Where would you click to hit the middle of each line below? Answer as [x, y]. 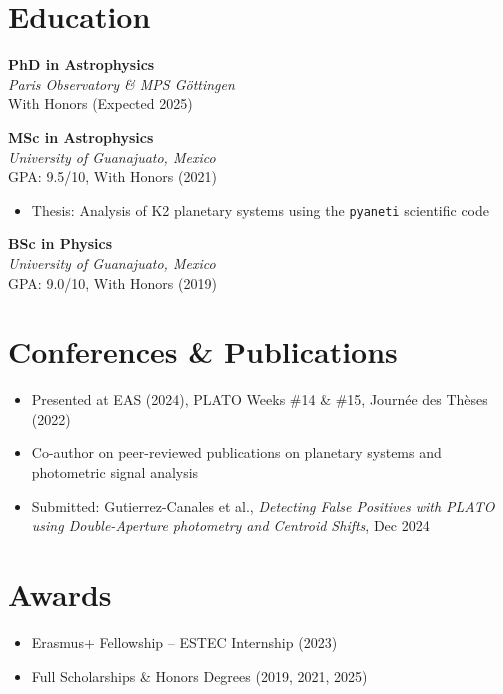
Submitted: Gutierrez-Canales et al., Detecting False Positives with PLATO [263, 505]
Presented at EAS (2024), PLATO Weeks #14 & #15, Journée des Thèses [259, 399]
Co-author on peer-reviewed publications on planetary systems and [236, 452]
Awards [60, 594]
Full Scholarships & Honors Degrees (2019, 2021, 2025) [199, 675]
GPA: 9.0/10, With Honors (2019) [112, 282]
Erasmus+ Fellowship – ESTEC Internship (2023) [184, 641]
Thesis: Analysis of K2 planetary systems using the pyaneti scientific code [260, 209]
